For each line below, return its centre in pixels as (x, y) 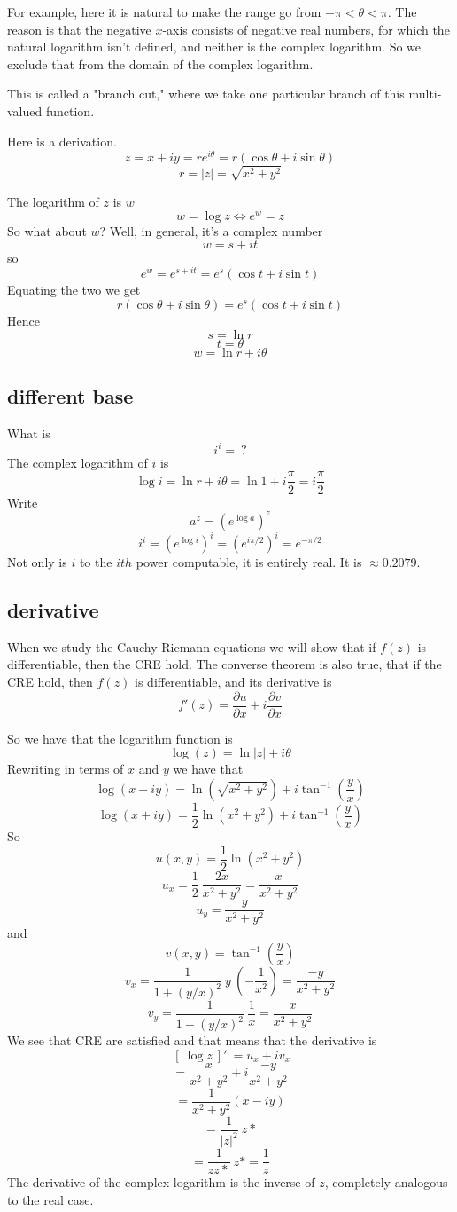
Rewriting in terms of (66, 769)
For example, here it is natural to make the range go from (164, 12)
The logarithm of (53, 202)
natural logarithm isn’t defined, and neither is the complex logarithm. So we (214, 47)
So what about (47, 231)
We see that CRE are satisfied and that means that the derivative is (192, 1040)
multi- (425, 94)
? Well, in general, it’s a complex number (211, 231)
